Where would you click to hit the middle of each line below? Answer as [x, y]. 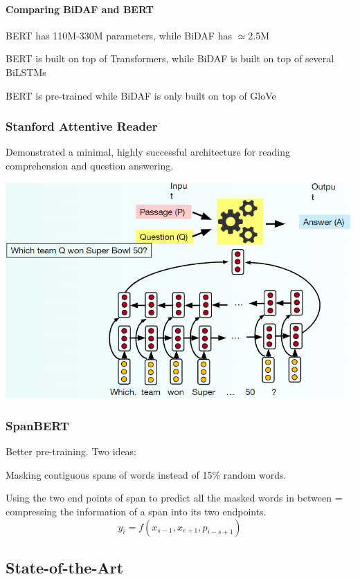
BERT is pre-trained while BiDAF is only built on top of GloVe [141, 95]
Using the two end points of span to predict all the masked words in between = [174, 498]
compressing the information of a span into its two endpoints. [136, 511]
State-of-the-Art [65, 567]
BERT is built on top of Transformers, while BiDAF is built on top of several [170, 58]
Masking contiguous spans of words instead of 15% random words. [146, 474]
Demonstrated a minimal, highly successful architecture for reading [148, 152]
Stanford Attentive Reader [82, 126]
